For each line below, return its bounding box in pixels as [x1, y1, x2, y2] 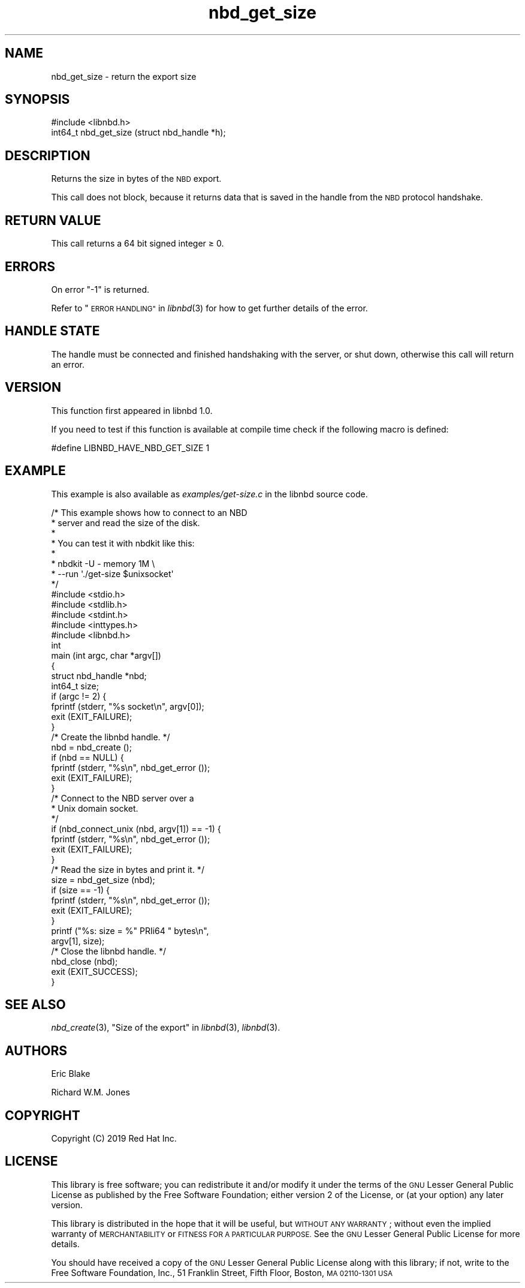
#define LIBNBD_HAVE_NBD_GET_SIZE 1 [51, 442, 210, 453]
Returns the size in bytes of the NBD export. [51, 173, 222, 184]
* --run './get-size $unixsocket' [51, 568, 174, 579]
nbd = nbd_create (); [51, 741, 132, 752]
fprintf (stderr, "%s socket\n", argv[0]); [51, 701, 204, 711]
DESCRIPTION [5, 148, 90, 163]
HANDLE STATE [5, 323, 100, 339]
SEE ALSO [5, 996, 66, 1012]
